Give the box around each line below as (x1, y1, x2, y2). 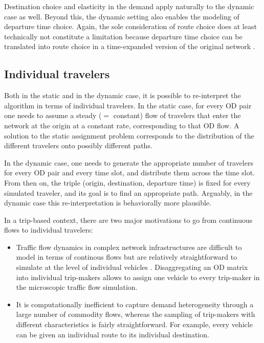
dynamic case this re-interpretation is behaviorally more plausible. (4, 197, 211, 208)
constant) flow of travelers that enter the (113, 110, 241, 121)
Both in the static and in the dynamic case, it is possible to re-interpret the (4, 90, 241, 101)
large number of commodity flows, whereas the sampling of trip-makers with (16, 309, 255, 319)
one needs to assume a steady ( (4, 110, 102, 121)
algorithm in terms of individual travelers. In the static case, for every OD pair (4, 100, 252, 110)
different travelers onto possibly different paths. (4, 140, 152, 151)
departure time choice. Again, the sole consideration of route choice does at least (4, 21, 257, 32)
